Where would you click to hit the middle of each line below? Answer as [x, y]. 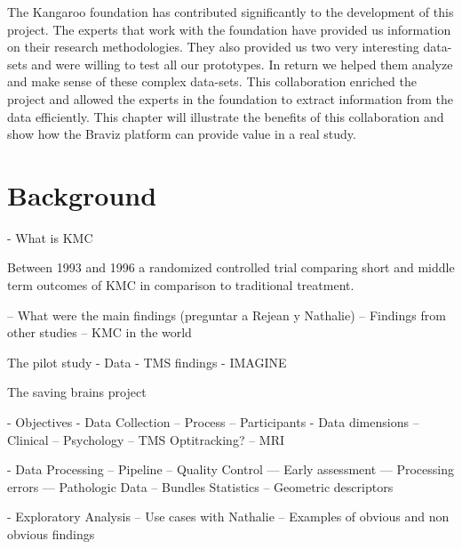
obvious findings [51, 534]
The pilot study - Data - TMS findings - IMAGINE [147, 362]
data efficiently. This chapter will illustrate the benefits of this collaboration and [226, 116]
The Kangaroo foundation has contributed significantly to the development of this [231, 12]
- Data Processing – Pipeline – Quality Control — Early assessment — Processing [231, 469]
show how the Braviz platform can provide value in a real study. [182, 134]
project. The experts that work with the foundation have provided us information [229, 29]
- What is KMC [50, 237]
